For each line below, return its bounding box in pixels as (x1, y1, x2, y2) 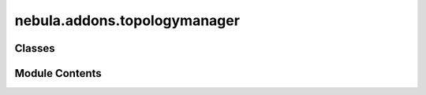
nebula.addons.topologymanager (14, 12, 241, 29)
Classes (14, 42, 55, 55)
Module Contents (14, 67, 102, 80)
